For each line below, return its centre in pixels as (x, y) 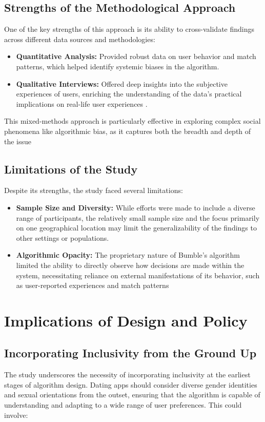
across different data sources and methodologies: (80, 39)
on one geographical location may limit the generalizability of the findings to (136, 228)
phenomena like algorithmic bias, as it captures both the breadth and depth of (128, 131)
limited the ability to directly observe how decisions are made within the (130, 265)
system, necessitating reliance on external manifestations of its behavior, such (138, 275)
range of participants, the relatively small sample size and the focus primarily (138, 217)
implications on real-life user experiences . (82, 103)
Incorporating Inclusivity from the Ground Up (130, 353)
